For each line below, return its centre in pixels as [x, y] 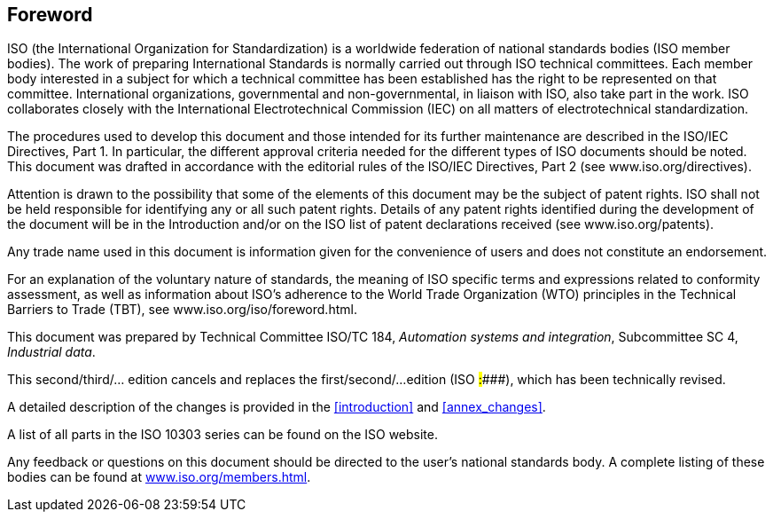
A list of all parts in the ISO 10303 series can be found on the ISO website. [223, 435]
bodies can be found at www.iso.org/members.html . [159, 477]
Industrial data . [51, 352]
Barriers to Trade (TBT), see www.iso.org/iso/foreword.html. [182, 310]
